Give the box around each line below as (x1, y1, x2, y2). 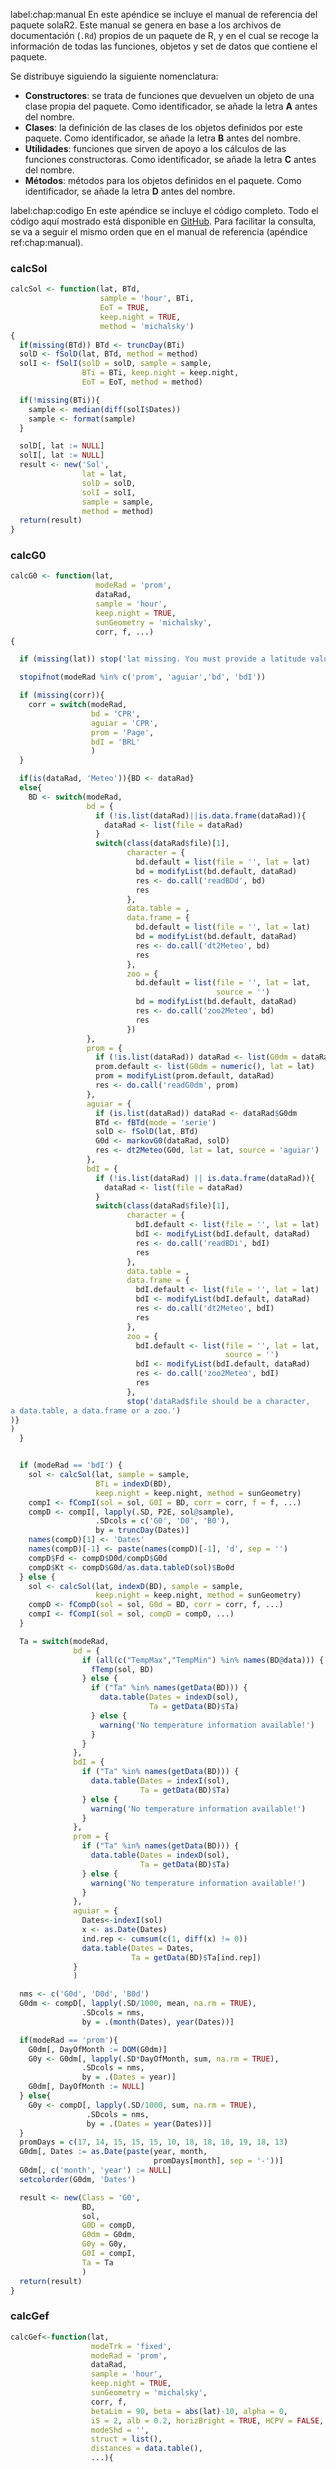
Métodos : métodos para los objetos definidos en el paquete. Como (24, 175, 302, 186)
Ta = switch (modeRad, (19, 1636, 110, 1646)
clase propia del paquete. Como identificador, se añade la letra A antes (24, 100, 318, 112)
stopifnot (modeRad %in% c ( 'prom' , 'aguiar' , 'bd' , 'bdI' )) (19, 672, 267, 683)
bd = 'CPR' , (90, 709, 141, 719)
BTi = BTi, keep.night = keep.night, (81, 368, 240, 378)
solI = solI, (81, 487, 137, 498)
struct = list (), (90, 2434, 163, 2444)
